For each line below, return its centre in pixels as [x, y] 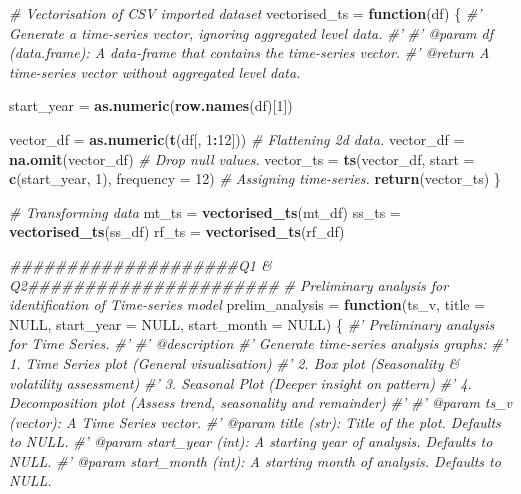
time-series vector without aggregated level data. [155, 71]
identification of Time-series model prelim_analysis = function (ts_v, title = [247, 304]
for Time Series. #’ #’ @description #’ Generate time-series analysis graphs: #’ [258, 343]
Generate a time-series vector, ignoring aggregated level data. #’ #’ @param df [251, 32]
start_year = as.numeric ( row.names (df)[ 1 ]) [151, 105]
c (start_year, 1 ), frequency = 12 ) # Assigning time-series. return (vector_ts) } [255, 178]
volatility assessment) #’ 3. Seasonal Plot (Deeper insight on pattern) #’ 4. [240, 382]
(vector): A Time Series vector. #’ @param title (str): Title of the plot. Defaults [255, 421]
